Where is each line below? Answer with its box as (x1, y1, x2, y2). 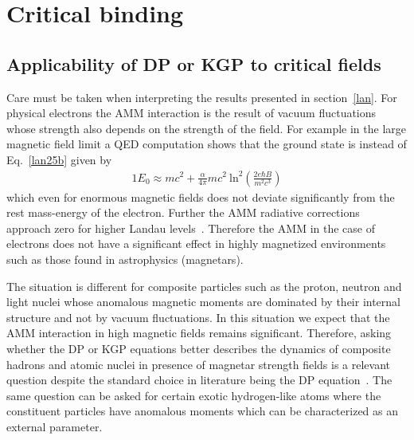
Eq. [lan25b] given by (6, 151, 112, 167)
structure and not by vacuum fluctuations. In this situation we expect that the (6, 308, 390, 325)
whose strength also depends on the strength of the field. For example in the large (6, 120, 407, 136)
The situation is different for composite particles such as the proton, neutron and (6, 277, 402, 294)
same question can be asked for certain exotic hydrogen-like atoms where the (6, 387, 381, 403)
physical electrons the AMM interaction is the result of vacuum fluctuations (6, 104, 377, 121)
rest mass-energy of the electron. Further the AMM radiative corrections (6, 204, 360, 221)
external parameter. (6, 418, 103, 434)
